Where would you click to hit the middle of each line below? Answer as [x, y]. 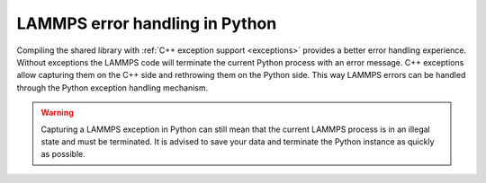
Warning [57, 113]
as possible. [63, 154]
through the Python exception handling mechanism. [112, 87]
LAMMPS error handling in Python [147, 23]
